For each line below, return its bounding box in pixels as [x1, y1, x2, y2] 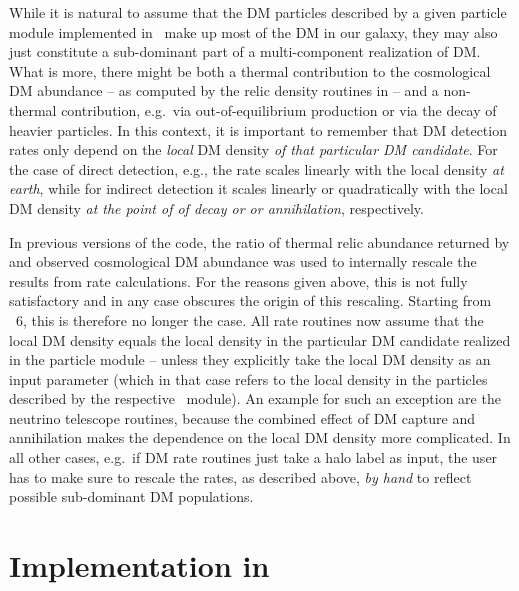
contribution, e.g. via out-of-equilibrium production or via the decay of [61, 99, 497, 120]
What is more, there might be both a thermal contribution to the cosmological [9, 60, 491, 81]
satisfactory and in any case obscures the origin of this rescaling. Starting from [9, 290, 492, 311]
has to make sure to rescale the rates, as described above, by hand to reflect [9, 466, 472, 487]
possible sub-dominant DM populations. [9, 486, 254, 507]
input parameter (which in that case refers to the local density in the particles [9, 368, 488, 389]
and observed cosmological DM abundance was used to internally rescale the [9, 251, 477, 272]
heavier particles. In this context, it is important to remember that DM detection [9, 119, 507, 140]
